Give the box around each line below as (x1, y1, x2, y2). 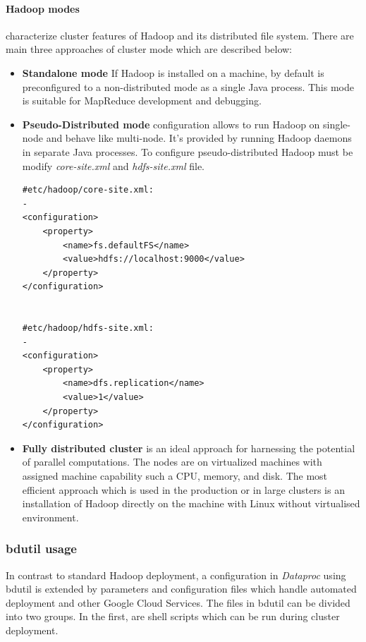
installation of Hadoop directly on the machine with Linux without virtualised (22, 496, 360, 511)
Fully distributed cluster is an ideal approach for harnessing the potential (22, 440, 355, 455)
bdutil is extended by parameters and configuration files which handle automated (6, 581, 357, 596)
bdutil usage (6, 540, 77, 557)
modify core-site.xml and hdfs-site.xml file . (22, 158, 205, 173)
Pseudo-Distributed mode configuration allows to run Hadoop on (22, 116, 320, 131)
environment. (22, 509, 79, 524)
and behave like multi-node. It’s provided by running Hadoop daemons (46, 131, 352, 145)
